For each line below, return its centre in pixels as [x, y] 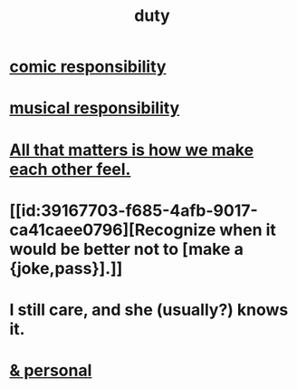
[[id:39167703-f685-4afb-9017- [134, 210]
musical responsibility [95, 108]
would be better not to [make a [127, 249]
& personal [51, 370]
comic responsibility [88, 67]
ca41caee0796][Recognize [113, 230]
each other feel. [70, 169]
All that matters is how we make [132, 150]
